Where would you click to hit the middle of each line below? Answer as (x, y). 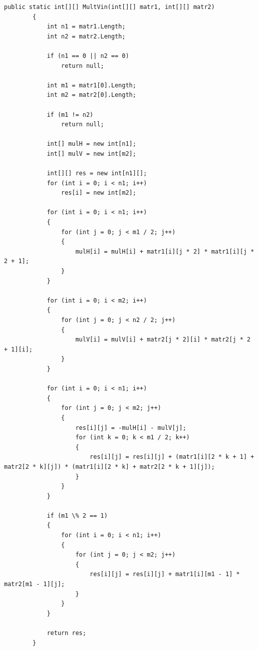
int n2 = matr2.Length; (86, 36)
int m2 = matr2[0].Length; (91, 95)
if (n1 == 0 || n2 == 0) (88, 56)
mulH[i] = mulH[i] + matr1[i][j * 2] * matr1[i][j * (165, 251)
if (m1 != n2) (70, 115)
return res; (66, 633)
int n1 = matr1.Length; (86, 27)
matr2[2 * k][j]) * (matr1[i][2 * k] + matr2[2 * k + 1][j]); (110, 467)
